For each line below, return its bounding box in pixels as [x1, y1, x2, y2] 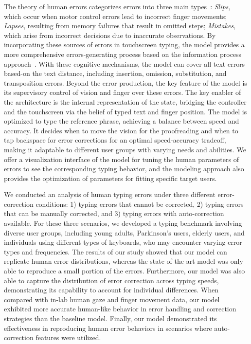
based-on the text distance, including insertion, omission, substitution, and [4, 68, 227, 78]
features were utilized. [36, 332, 101, 343]
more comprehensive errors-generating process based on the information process [4, 49, 242, 59]
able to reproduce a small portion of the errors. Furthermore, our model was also [4, 266, 245, 276]
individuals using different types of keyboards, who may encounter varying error [4, 237, 242, 247]
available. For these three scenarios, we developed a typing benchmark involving [4, 218, 242, 228]
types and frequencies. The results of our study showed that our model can [4, 246, 227, 256]
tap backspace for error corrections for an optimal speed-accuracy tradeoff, [4, 135, 226, 145]
